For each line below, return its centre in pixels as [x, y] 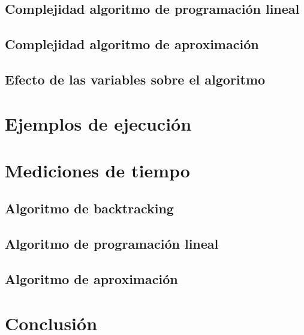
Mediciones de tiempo [97, 170]
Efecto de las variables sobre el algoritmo [135, 79]
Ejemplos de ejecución [98, 123]
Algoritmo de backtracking [89, 208]
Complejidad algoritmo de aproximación [132, 44]
